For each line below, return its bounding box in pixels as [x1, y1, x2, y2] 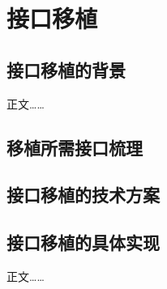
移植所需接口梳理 [6, 134, 143, 159]
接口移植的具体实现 [6, 230, 160, 255]
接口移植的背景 [6, 57, 126, 82]
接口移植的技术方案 [6, 182, 160, 207]
